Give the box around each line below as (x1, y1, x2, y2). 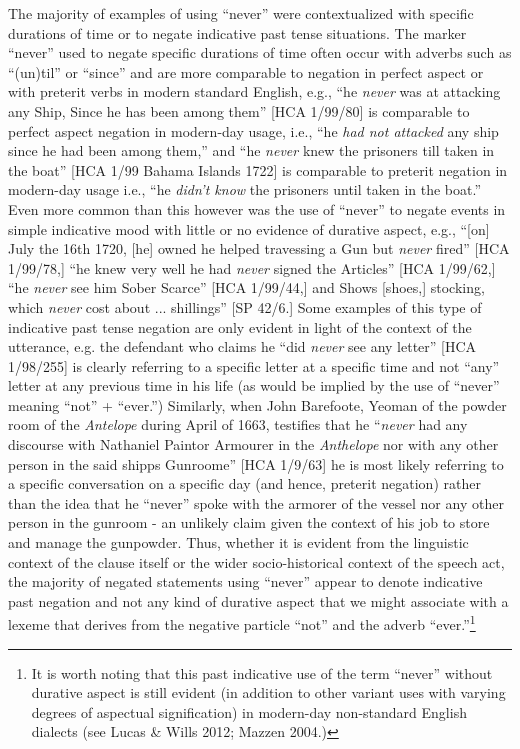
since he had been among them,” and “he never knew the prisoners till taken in (8, 140, 495, 161)
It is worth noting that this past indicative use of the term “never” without (31, 662, 493, 683)
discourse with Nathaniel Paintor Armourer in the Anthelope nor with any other (8, 434, 499, 455)
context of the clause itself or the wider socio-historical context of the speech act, (8, 551, 505, 572)
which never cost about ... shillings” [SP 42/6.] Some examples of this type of (8, 296, 482, 317)
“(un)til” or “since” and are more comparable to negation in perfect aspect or (8, 61, 484, 82)
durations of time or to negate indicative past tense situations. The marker (8, 22, 467, 43)
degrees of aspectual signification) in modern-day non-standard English (31, 701, 467, 722)
